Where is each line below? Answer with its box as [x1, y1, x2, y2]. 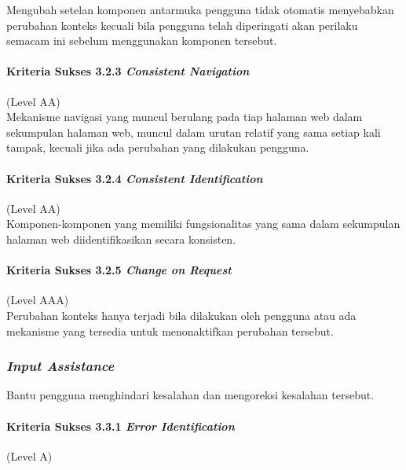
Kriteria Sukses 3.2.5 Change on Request [6, 262, 232, 278]
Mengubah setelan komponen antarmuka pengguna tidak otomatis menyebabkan [6, 2, 394, 17]
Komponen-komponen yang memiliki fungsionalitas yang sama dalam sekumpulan [6, 215, 401, 232]
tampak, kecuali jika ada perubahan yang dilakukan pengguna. [6, 139, 309, 156]
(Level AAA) [6, 292, 69, 308]
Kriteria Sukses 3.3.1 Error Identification [6, 417, 235, 434]
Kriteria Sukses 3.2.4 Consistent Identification [6, 170, 263, 186]
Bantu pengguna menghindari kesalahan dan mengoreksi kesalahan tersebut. [6, 387, 375, 403]
